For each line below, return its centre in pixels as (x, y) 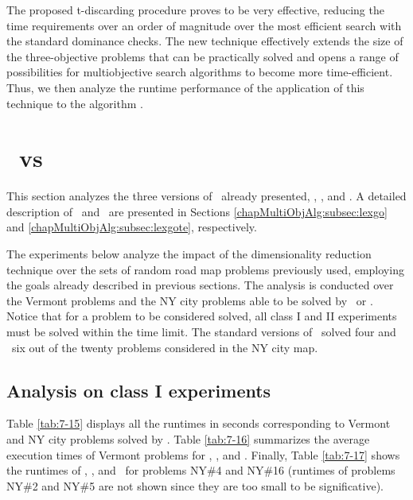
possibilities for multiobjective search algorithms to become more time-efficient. (200, 72)
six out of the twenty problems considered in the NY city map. (165, 347)
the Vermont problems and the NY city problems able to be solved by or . (190, 300)
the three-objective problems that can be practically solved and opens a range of (203, 56)
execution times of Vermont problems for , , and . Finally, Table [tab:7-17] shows (203, 454)
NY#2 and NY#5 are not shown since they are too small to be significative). (195, 485)
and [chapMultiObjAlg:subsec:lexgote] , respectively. (132, 227)
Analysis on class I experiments (139, 390)
